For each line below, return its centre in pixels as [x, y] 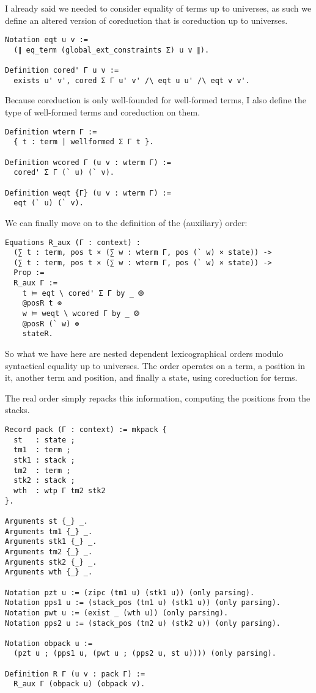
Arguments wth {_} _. [49, 572]
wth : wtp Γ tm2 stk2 [60, 490]
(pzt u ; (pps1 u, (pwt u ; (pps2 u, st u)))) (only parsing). [145, 654]
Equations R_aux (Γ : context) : [73, 242]
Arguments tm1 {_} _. [49, 531]
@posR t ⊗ [42, 303]
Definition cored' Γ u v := [62, 71]
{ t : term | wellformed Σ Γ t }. [84, 142]
